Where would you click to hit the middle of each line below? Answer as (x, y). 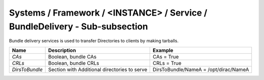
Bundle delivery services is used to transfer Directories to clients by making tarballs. (94, 41)
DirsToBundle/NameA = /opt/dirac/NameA (201, 69)
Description (62, 50)
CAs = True (166, 57)
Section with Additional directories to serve (98, 69)
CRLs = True (167, 63)
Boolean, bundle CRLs (74, 63)
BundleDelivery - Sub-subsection (78, 26)
